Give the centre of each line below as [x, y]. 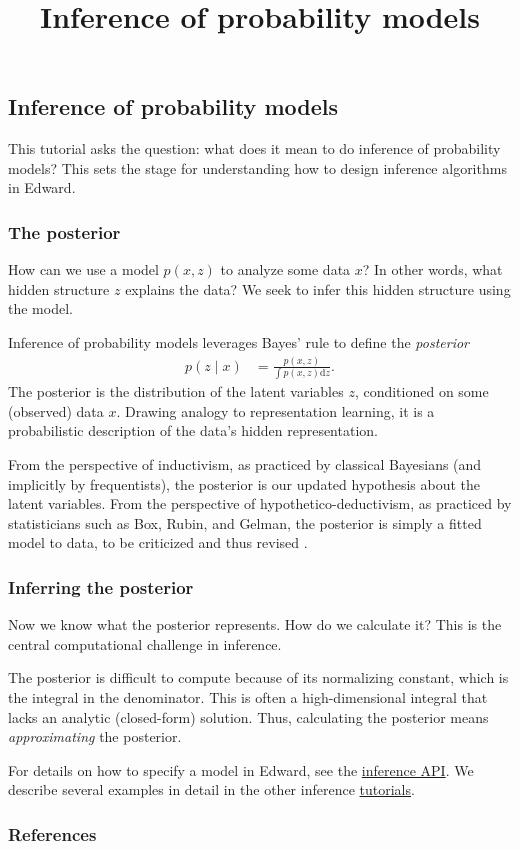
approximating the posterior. [95, 736]
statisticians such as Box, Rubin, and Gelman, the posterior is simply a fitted [245, 522]
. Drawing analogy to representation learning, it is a [275, 410]
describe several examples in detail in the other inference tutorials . [211, 789]
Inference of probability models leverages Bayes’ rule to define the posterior [239, 341]
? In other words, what [432, 269]
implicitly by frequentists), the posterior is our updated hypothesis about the [244, 483]
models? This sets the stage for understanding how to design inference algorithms [257, 167]
